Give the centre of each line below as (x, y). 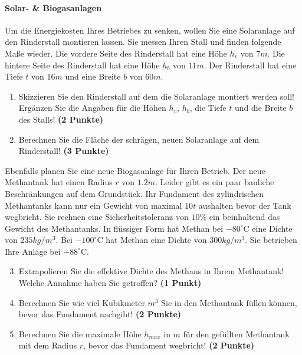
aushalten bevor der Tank (245, 205)
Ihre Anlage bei (33, 251)
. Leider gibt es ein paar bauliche (215, 182)
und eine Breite (93, 76)
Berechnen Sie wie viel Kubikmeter (82, 302)
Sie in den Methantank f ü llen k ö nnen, (229, 302)
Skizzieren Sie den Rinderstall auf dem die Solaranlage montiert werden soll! (157, 96)
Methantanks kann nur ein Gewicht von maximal (93, 205)
